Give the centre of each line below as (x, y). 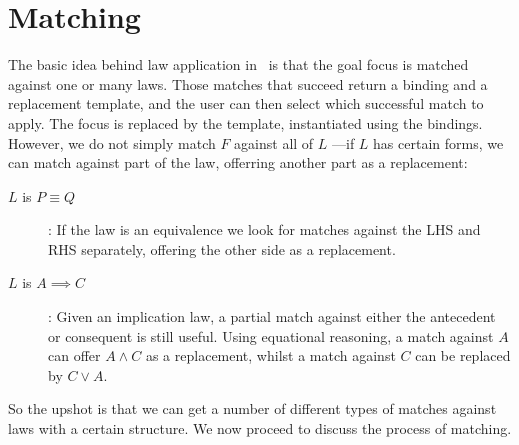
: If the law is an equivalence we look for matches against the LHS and (264, 229)
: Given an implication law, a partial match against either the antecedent (272, 316)
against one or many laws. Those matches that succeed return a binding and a (248, 83)
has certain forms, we (438, 142)
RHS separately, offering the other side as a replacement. (222, 248)
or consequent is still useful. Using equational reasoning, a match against (271, 335)
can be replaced (463, 355)
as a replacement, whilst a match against (270, 355)
